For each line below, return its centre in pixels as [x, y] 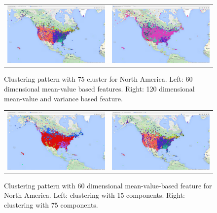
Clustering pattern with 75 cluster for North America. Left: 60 [98, 79]
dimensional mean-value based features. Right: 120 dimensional [99, 89]
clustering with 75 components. [51, 204]
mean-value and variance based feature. [63, 98]
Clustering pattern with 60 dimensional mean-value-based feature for [108, 185]
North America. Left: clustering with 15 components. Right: [94, 195]
